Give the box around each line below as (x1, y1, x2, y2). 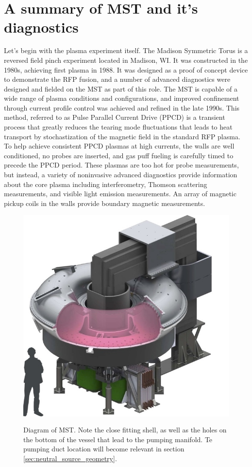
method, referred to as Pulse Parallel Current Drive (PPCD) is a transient (4, 112, 225, 122)
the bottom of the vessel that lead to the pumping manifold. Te (23, 434, 213, 444)
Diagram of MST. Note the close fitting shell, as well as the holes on (23, 425, 227, 435)
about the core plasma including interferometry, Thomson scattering (4, 179, 207, 189)
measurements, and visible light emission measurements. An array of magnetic (4, 188, 236, 199)
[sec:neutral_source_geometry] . (23, 453, 117, 463)
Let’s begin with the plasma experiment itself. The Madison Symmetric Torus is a (4, 45, 248, 56)
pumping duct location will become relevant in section (23, 444, 185, 454)
